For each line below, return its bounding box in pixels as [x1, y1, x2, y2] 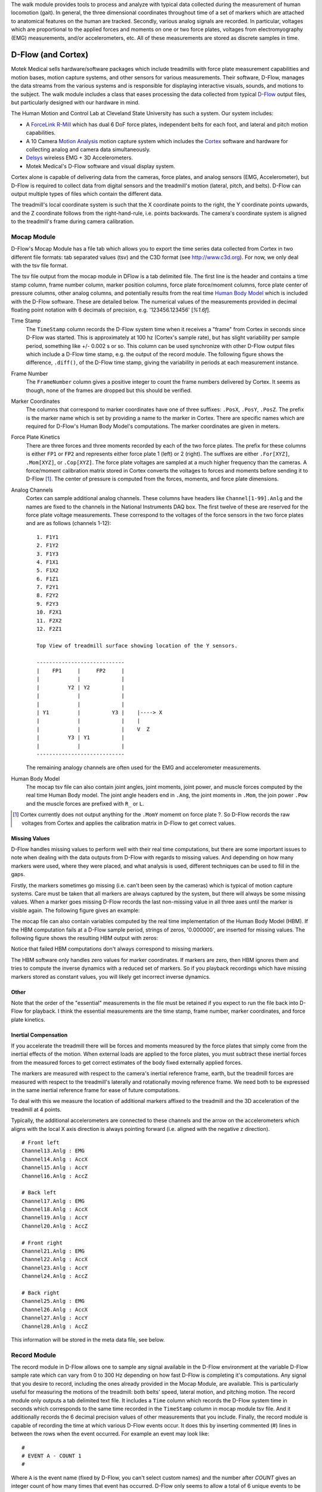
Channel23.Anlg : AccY [21, 1264, 88, 1271]
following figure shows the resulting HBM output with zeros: [11, 934, 159, 941]
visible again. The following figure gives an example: [11, 907, 140, 914]
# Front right [21, 1239, 63, 1246]
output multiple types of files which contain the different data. [11, 190, 163, 197]
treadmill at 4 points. [11, 1106, 62, 1113]
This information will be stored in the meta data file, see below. [11, 1336, 165, 1343]
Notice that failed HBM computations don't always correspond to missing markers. [11, 945, 214, 952]
